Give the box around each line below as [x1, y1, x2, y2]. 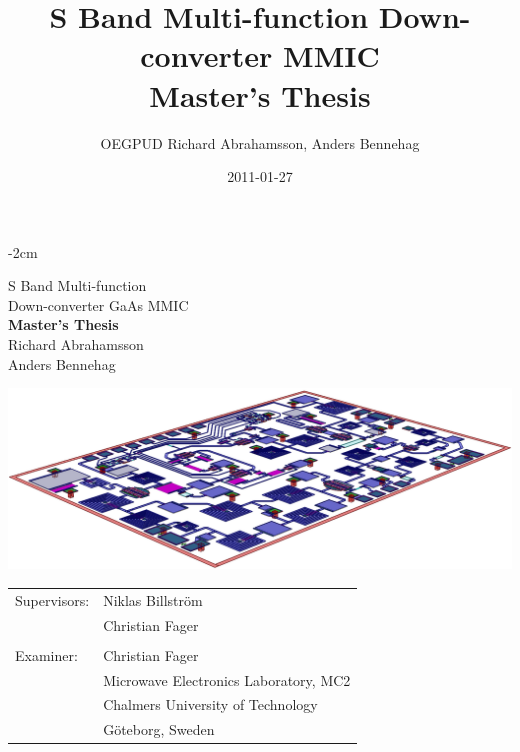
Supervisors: [15, 589, 90, 610]
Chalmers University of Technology [103, 694, 318, 715]
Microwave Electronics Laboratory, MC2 [103, 669, 351, 690]
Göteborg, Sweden [103, 719, 215, 740]
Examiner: [15, 644, 78, 665]
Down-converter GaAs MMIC [8, 294, 189, 315]
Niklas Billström [103, 589, 203, 610]
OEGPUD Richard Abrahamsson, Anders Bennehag [100, 132, 420, 153]
